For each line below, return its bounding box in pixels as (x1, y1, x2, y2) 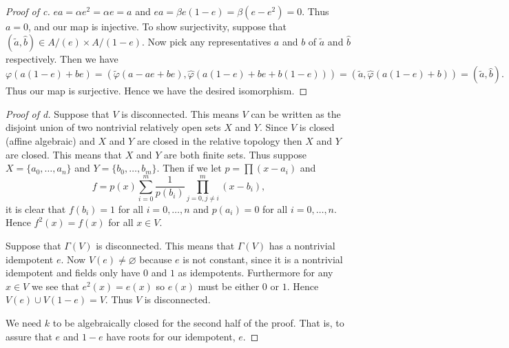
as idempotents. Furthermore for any (178, 265, 333, 280)
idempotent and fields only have (6, 265, 141, 280)
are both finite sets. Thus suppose (163, 147, 307, 161)
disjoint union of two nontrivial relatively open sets (6, 120, 221, 134)
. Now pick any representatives (141, 34, 271, 48)
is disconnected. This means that (96, 238, 235, 253)
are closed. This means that (6, 147, 123, 161)
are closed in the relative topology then (136, 133, 302, 147)
